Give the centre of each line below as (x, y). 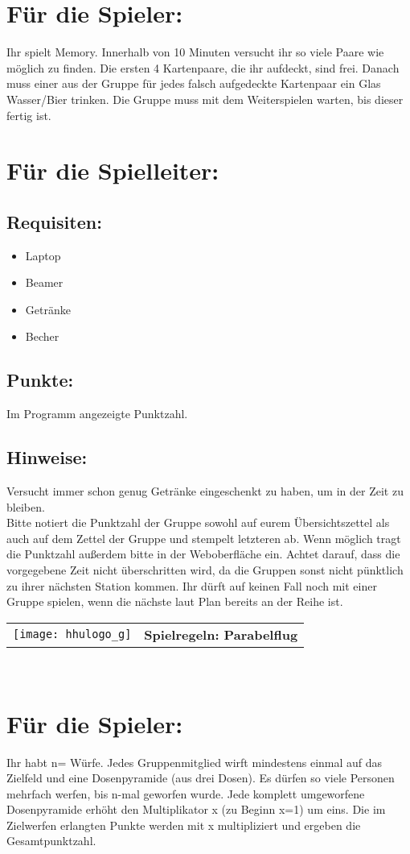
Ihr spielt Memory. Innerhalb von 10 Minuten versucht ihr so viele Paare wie (195, 52)
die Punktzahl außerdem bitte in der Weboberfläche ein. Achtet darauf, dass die (203, 554)
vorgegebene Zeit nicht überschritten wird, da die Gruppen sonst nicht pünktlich (205, 570)
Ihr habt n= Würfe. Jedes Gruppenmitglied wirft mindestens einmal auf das (195, 762)
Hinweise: (47, 457)
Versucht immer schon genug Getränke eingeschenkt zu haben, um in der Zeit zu (205, 491)
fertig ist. (29, 115)
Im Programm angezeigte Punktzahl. (97, 414)
